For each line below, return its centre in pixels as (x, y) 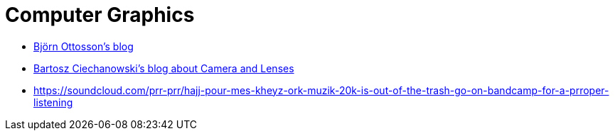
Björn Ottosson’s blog (84, 46)
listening (53, 102)
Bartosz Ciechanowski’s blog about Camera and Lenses (164, 68)
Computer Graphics (100, 15)
